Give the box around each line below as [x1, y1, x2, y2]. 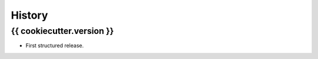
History [11, 9, 48, 22]
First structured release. [25, 42, 84, 49]
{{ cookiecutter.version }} [11, 26, 114, 36]
